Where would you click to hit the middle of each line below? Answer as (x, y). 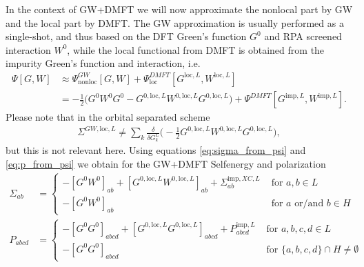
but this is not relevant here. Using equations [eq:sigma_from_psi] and (156, 150)
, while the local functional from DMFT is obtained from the (196, 49)
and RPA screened (303, 36)
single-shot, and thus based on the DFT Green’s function (126, 36)
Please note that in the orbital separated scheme (108, 117)
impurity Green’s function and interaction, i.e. (103, 63)
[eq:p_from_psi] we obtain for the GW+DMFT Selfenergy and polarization (166, 164)
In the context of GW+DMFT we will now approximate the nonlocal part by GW (179, 9)
